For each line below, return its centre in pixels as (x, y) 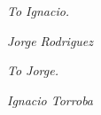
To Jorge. (33, 70)
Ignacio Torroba (50, 100)
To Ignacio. (39, 11)
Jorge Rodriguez (50, 40)
